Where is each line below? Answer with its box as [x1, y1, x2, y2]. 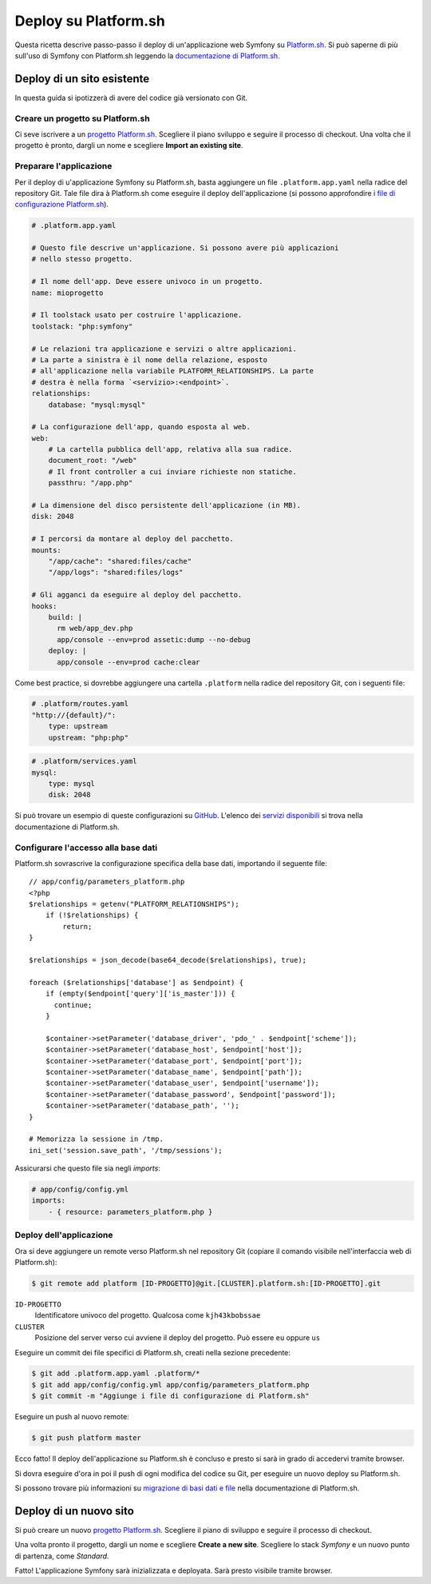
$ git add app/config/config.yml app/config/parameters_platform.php [31, 1380, 310, 1389]
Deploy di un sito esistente [14, 72, 150, 86]
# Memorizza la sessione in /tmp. [29, 1135, 164, 1143]
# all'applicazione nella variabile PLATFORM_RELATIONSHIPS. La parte [31, 366, 314, 376]
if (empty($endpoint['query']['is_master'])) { [45, 989, 235, 999]
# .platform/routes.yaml [31, 700, 129, 708]
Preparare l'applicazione [14, 161, 113, 172]
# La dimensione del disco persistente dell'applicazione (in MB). [31, 501, 302, 510]
